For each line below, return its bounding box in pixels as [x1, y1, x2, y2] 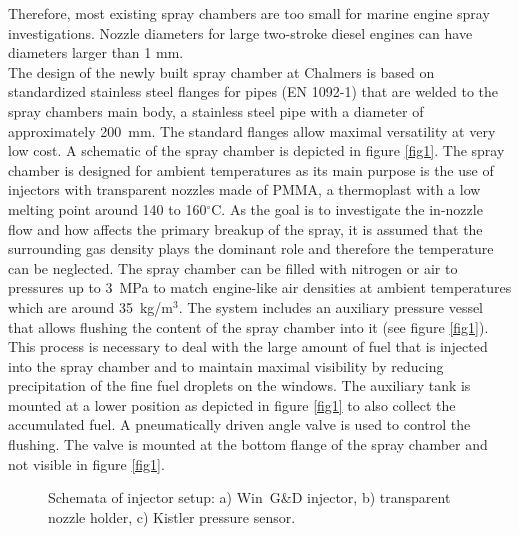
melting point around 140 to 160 [8, 198, 207, 219]
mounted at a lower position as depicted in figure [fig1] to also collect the [8, 394, 456, 415]
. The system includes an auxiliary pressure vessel [178, 296, 484, 317]
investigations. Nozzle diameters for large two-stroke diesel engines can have [8, 22, 473, 43]
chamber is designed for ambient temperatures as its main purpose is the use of [8, 159, 494, 180]
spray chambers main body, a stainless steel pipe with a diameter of [8, 100, 424, 121]
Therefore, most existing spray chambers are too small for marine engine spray [8, 3, 490, 23]
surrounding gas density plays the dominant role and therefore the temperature [8, 238, 494, 259]
